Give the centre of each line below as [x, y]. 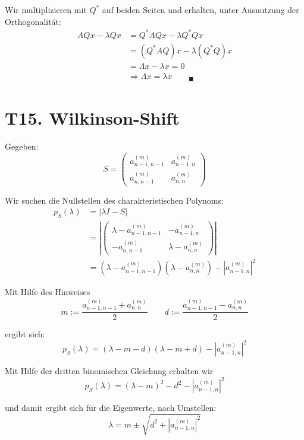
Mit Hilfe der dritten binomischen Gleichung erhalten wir [109, 371]
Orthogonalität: [33, 21]
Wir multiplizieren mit [46, 10]
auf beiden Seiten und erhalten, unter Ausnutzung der [200, 10]
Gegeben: [22, 146]
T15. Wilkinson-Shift [92, 118]
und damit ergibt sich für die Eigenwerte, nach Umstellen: [111, 408]
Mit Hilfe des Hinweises [48, 292]
